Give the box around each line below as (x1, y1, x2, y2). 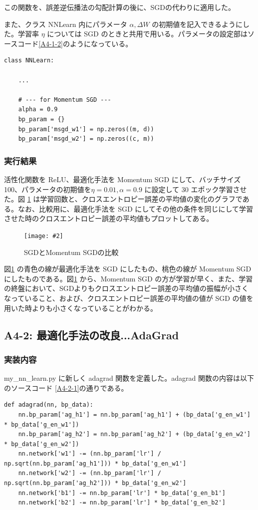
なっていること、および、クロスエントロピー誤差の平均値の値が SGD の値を (4, 292, 254, 303)
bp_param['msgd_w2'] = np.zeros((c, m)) (18, 135, 154, 143)
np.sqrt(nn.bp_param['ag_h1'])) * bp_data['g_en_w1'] (4, 460, 187, 467)
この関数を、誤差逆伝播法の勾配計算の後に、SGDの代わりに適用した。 (4, 2, 236, 12)
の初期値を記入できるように (152, 18, 243, 29)
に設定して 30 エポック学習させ (144, 184, 247, 194)
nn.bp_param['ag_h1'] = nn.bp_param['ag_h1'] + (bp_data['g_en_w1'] (18, 411, 251, 418)
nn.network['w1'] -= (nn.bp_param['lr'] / (18, 450, 161, 458)
